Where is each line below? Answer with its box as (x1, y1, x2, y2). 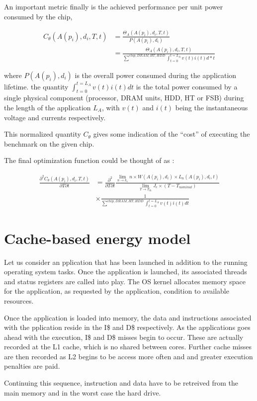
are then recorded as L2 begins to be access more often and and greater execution (4, 351, 253, 361)
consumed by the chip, (4, 11, 73, 21)
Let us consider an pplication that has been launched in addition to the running (4, 256, 248, 267)
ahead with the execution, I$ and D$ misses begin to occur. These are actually (4, 331, 244, 342)
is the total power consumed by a (136, 81, 238, 91)
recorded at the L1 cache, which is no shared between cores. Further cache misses (4, 341, 252, 352)
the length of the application (4, 102, 91, 112)
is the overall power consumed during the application (75, 70, 237, 80)
